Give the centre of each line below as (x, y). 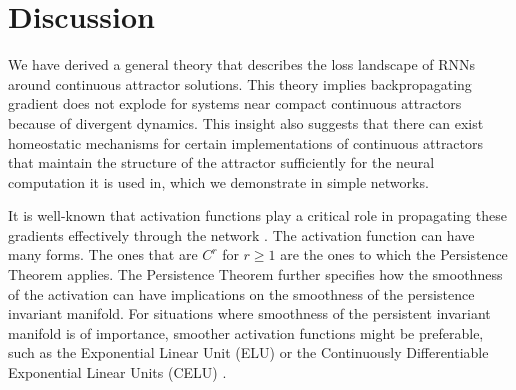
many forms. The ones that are (103, 254)
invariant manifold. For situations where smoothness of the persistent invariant (249, 313)
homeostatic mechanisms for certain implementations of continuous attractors (246, 142)
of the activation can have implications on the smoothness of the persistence (241, 293)
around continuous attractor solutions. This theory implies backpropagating (240, 83)
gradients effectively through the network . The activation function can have (241, 234)
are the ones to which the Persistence (394, 254)
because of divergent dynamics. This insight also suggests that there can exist (246, 122)
